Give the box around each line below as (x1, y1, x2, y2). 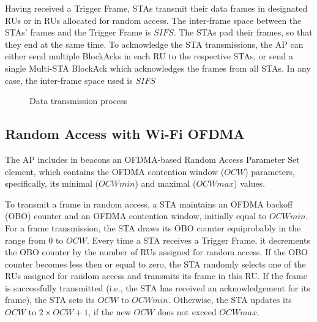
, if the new (88, 305, 131, 318)
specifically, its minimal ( (5, 177, 99, 190)
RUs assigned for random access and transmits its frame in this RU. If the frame (5, 269, 307, 282)
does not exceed (157, 305, 217, 318)
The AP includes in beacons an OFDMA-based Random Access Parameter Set (5, 152, 300, 165)
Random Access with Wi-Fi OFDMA (5, 124, 245, 143)
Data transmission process (29, 94, 128, 107)
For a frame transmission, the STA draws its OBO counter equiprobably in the (5, 221, 301, 234)
